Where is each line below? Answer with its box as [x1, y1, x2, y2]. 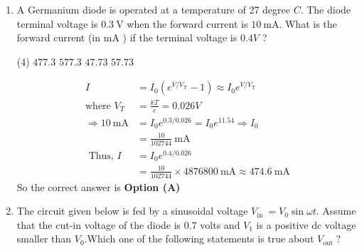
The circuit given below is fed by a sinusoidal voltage [16, 203, 248, 218]
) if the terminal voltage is [122, 30, 238, 45]
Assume [322, 203, 356, 218]
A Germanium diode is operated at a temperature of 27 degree [16, 2, 290, 16]
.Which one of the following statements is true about [84, 231, 314, 246]
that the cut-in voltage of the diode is [16, 217, 181, 232]
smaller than [16, 231, 72, 246]
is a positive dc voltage [256, 217, 356, 232]
